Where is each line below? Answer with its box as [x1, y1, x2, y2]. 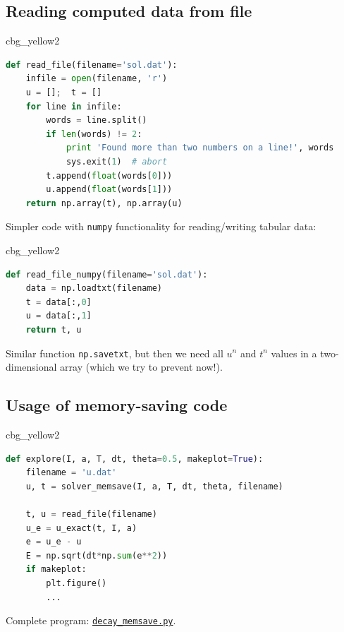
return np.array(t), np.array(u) [25, 198, 183, 208]
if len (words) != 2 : [46, 129, 142, 139]
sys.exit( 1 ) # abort [66, 156, 168, 167]
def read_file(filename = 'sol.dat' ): [6, 59, 178, 70]
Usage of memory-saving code [6, 394, 228, 416]
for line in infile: [25, 101, 122, 112]
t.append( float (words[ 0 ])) [46, 170, 173, 181]
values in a [271, 345, 317, 360]
